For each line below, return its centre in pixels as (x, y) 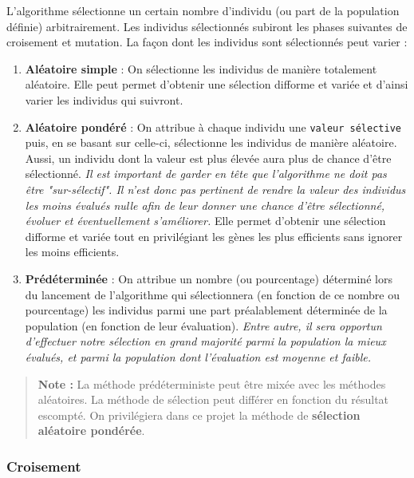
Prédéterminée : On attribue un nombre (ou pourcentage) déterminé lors (209, 278)
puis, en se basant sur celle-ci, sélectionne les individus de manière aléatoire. (211, 142)
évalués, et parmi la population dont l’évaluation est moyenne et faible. (198, 356)
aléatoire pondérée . (91, 431)
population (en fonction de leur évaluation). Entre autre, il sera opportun (203, 325)
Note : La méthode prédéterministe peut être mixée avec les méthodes (212, 383)
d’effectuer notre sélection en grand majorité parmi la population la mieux (205, 341)
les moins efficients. (72, 252)
